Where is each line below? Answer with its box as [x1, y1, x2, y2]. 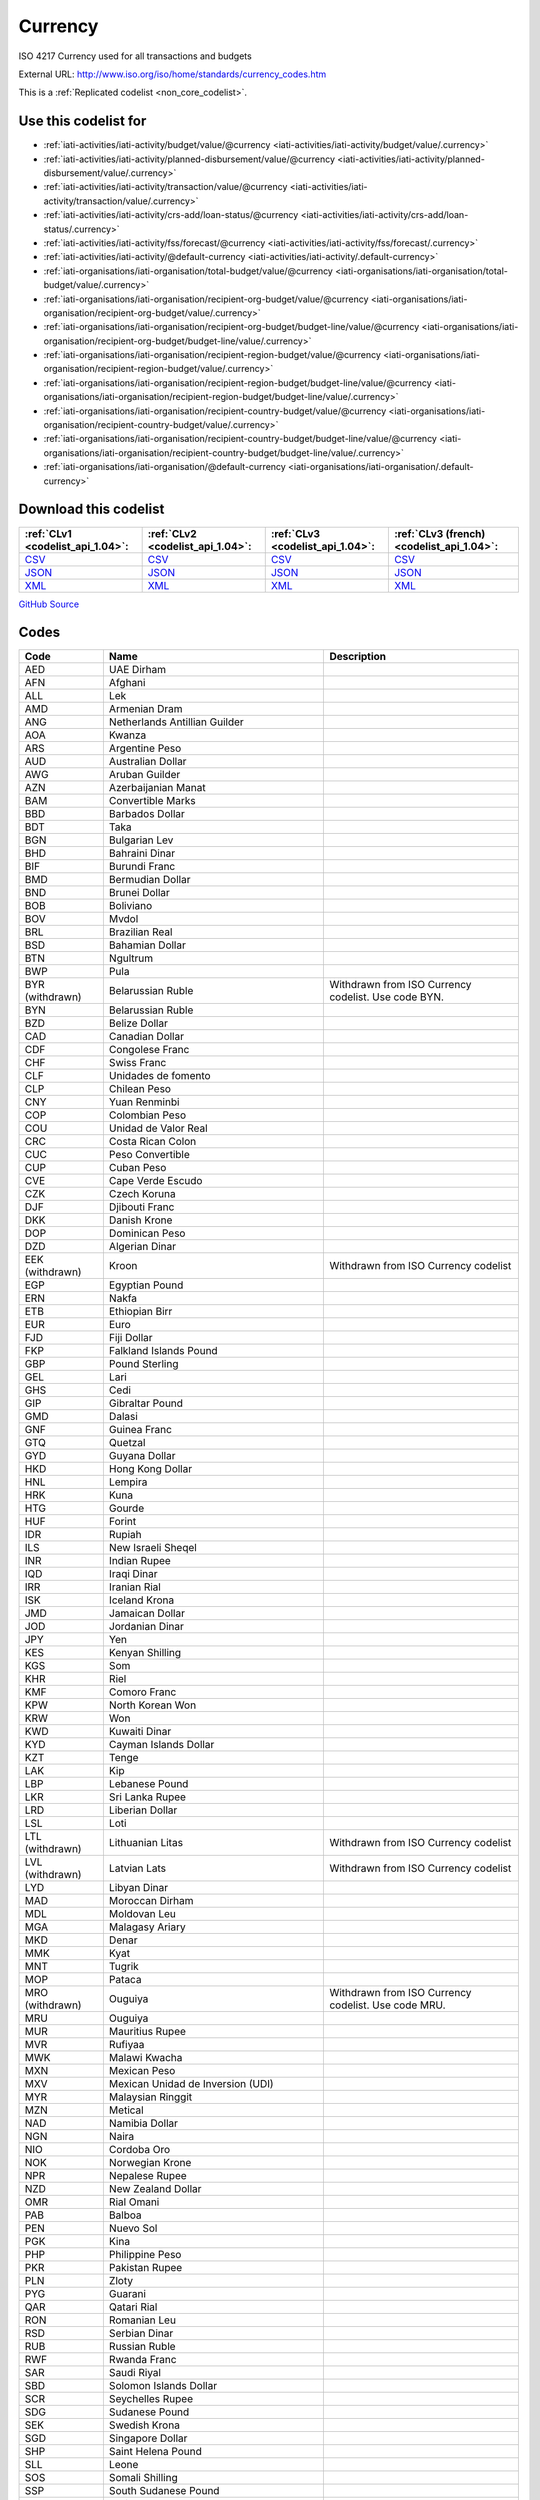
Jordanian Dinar [108, 1620, 185, 1634]
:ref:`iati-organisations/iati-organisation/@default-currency [43, 461, 287, 473]
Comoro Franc [108, 1685, 177, 1699]
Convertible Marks [108, 794, 196, 808]
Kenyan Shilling [108, 1646, 182, 1660]
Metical [108, 2103, 144, 2117]
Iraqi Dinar [108, 1567, 158, 1581]
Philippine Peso [108, 2248, 182, 2262]
